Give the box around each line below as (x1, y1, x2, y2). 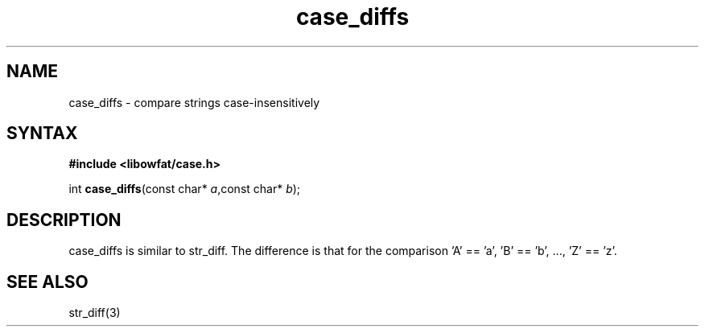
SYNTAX (6, 123, 78, 144)
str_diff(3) (68, 306, 121, 320)
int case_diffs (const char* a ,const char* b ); (68, 182, 301, 196)
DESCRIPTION (6, 209, 122, 230)
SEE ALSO (6, 271, 89, 292)
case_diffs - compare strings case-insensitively (68, 95, 320, 109)
